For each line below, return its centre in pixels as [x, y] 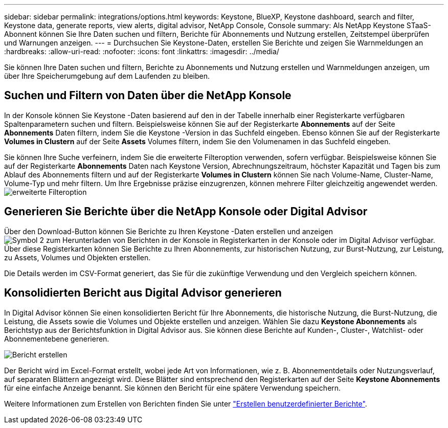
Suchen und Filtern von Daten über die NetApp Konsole [148, 96]
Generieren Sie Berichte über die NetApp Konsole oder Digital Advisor [186, 212]
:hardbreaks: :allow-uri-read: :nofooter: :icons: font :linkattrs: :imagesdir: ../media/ [142, 51]
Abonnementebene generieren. [57, 339]
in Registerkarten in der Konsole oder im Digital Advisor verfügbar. [323, 240]
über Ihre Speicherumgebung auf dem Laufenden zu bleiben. [107, 76]
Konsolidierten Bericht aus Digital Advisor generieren [143, 293]
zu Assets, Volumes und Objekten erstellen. [77, 257]
